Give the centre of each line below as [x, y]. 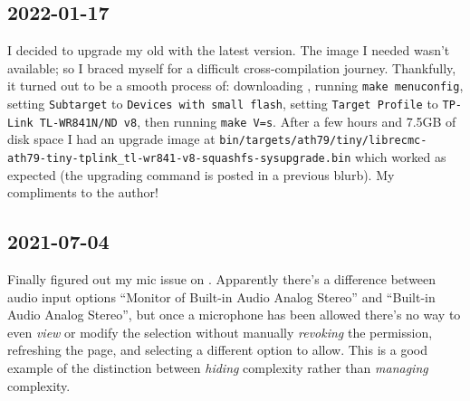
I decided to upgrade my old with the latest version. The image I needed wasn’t [229, 50]
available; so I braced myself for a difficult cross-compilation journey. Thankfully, [232, 67]
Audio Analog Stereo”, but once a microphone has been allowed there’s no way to [234, 315]
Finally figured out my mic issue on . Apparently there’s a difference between [222, 279]
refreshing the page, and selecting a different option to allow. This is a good [217, 350]
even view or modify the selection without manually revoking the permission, [220, 332]
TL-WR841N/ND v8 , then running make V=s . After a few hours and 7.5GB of [248, 121]
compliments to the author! [83, 192]
